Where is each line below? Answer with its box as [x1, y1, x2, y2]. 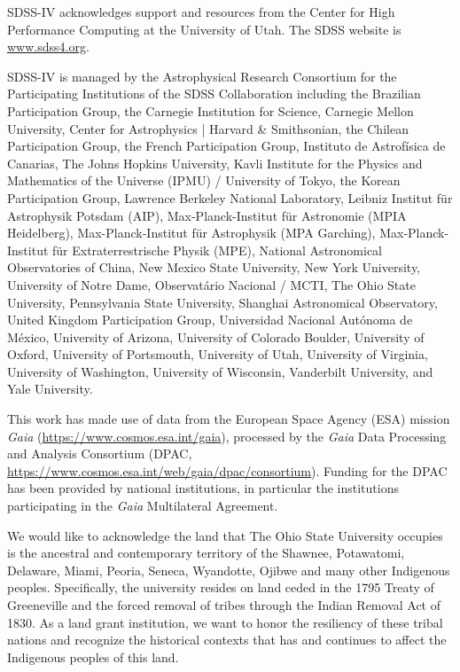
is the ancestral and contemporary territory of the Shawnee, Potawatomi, [7, 543, 405, 562]
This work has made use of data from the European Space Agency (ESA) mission [7, 410, 450, 428]
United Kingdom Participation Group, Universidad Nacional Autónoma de [7, 310, 413, 329]
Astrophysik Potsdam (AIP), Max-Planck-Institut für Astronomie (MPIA [7, 206, 407, 224]
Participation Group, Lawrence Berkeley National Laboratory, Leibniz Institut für [7, 188, 453, 207]
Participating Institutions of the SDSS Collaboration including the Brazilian [7, 84, 421, 103]
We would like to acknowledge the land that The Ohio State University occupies [7, 526, 443, 544]
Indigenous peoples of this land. [7, 647, 179, 666]
